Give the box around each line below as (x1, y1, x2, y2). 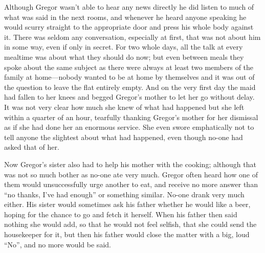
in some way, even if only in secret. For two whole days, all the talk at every (4, 41, 243, 52)
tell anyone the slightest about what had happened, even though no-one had (4, 131, 243, 142)
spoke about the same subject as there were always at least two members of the (4, 61, 254, 72)
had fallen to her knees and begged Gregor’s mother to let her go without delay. (4, 91, 255, 102)
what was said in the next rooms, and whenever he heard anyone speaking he (4, 11, 247, 22)
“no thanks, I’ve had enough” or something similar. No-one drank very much (4, 189, 245, 199)
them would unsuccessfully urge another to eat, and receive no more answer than (4, 179, 258, 190)
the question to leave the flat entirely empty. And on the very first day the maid (4, 81, 256, 92)
